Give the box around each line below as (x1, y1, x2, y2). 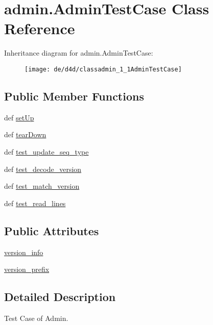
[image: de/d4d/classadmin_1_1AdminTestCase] (25, 65, 182, 73)
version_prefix (4, 264, 50, 274)
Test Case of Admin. (4, 312, 68, 323)
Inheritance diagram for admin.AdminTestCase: (4, 47, 153, 58)
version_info (4, 246, 43, 257)
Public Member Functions (4, 88, 144, 104)
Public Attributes (4, 222, 99, 238)
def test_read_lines (4, 197, 66, 208)
